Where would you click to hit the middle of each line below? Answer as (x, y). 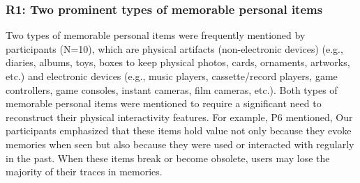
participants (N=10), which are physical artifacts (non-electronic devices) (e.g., (174, 48)
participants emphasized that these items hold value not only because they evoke (179, 130)
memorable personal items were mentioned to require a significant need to (164, 103)
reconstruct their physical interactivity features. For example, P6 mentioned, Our (179, 117)
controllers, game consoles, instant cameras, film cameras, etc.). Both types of (172, 89)
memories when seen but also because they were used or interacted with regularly (180, 144)
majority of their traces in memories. (84, 172)
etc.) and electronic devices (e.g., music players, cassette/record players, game (172, 76)
